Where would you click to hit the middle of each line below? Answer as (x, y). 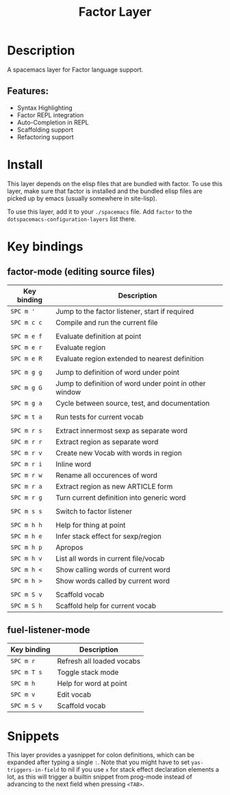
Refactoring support (45, 137)
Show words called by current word (113, 581)
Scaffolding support (45, 129)
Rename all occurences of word (106, 475)
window (68, 392)
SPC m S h (26, 606)
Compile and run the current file (107, 322)
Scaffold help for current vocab (106, 606)
